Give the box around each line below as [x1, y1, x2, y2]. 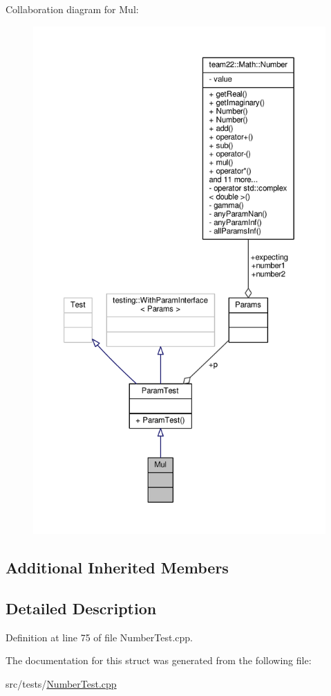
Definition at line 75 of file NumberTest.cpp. [6, 630, 193, 644]
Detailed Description [6, 597, 157, 618]
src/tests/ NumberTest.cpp [6, 676, 117, 690]
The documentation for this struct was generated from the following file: [6, 653, 312, 668]
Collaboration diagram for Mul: [6, 2, 139, 16]
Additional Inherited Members [6, 556, 229, 578]
